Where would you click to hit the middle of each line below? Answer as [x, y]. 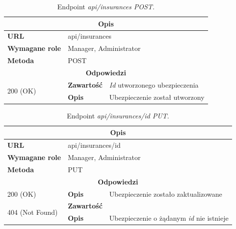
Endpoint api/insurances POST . [106, 6]
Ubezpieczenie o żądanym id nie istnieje [169, 218]
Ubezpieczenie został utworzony [157, 97]
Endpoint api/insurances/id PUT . [118, 115]
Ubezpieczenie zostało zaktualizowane [166, 194]
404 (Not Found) [33, 212]
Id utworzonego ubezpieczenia [154, 84]
